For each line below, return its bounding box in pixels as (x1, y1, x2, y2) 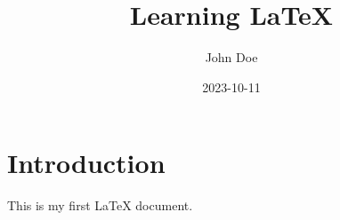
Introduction (7, 145, 166, 181)
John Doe (205, 48, 258, 67)
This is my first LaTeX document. (7, 196, 193, 215)
